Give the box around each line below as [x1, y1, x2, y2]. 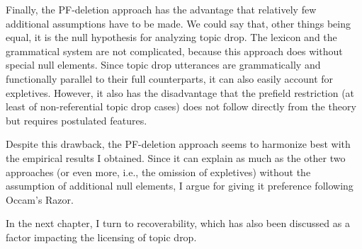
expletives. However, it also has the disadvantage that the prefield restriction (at [6, 85, 355, 100]
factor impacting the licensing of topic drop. [6, 229, 197, 244]
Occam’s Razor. [6, 192, 74, 207]
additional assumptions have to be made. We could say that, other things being [6, 16, 351, 30]
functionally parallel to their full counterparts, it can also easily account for [6, 71, 334, 86]
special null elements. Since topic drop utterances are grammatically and [6, 57, 321, 72]
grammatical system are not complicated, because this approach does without [6, 43, 343, 58]
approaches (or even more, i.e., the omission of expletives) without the [6, 164, 311, 179]
